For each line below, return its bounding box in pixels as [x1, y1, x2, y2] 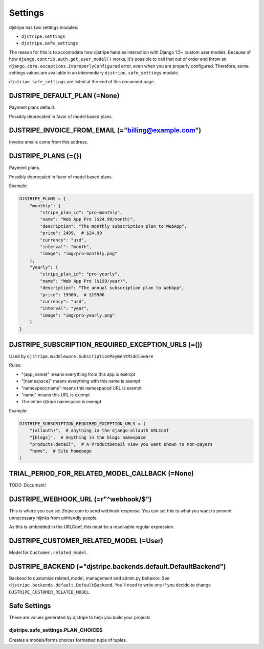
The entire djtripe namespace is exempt [21, 399, 102, 405]
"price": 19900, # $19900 [40, 292, 105, 297]
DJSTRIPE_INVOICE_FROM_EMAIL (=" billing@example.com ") [9, 126, 201, 135]
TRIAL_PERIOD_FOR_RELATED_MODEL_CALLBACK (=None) [9, 469, 194, 478]
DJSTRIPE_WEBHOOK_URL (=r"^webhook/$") [9, 495, 152, 504]
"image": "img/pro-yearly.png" [40, 312, 115, 318]
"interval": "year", [40, 306, 89, 311]
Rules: [9, 362, 22, 368]
